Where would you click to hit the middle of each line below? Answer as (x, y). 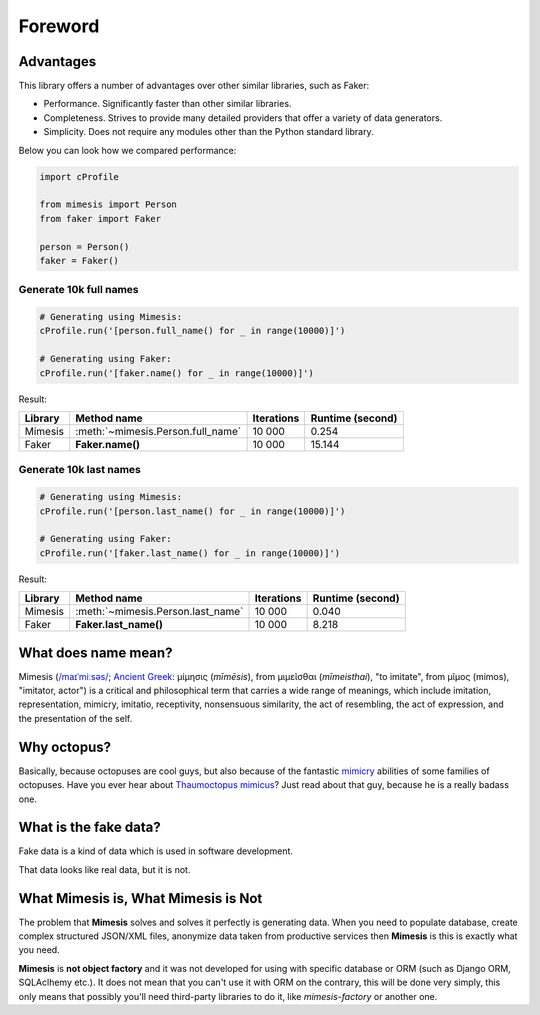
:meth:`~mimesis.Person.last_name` (159, 612)
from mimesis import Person (108, 204)
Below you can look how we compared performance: (127, 150)
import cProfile (79, 176)
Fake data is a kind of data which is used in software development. (156, 851)
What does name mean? (95, 652)
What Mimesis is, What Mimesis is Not (140, 898)
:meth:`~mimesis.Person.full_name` (158, 432)
